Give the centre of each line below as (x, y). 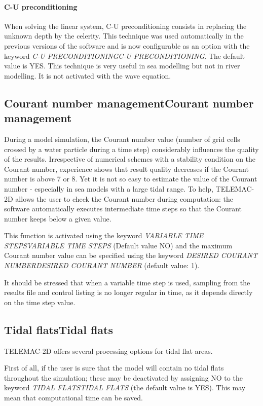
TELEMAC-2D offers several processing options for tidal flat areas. (108, 350)
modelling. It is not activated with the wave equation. (88, 75)
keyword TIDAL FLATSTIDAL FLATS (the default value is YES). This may (125, 387)
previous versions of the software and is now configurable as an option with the (127, 45)
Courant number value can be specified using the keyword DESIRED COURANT (131, 255)
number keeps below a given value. (58, 218)
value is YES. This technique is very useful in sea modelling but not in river (122, 66)
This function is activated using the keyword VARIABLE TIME (104, 235)
